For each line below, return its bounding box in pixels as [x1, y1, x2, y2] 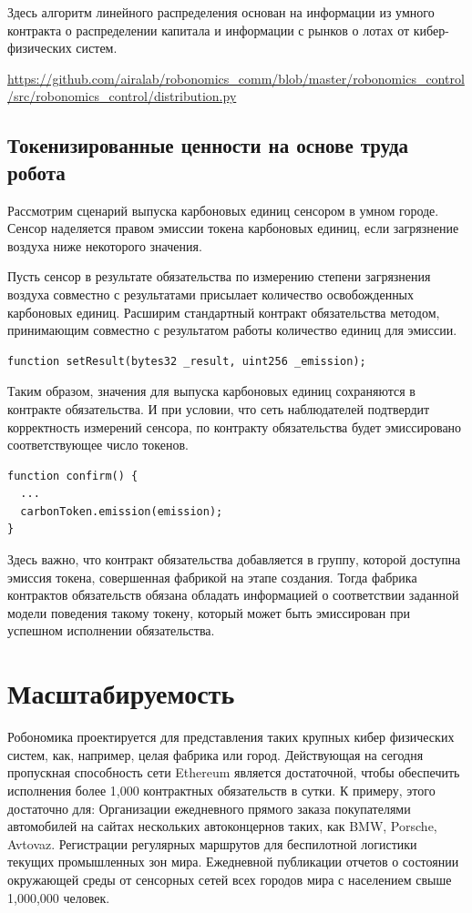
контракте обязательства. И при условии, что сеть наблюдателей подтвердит [7, 399, 430, 418]
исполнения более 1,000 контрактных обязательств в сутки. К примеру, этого [7, 780, 436, 799]
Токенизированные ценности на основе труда [7, 131, 409, 159]
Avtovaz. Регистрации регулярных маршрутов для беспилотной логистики [7, 834, 417, 853]
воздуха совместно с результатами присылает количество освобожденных [7, 284, 415, 303]
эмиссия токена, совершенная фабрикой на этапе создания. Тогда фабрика [7, 567, 417, 586]
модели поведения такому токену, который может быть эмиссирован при [7, 603, 410, 622]
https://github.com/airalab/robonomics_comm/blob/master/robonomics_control [7, 68, 465, 87]
